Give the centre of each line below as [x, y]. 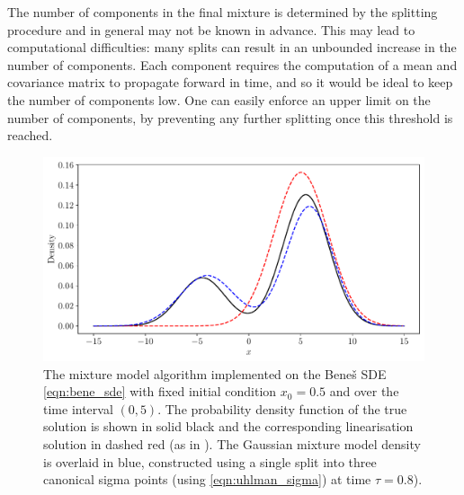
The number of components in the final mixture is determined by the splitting [223, 12]
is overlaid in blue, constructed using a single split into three [210, 461]
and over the [364, 391]
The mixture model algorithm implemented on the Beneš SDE [215, 373]
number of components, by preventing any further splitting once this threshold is [230, 117]
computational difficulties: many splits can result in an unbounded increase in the [232, 47]
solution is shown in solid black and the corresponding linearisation [228, 426]
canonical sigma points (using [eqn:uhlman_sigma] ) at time [207, 479]
